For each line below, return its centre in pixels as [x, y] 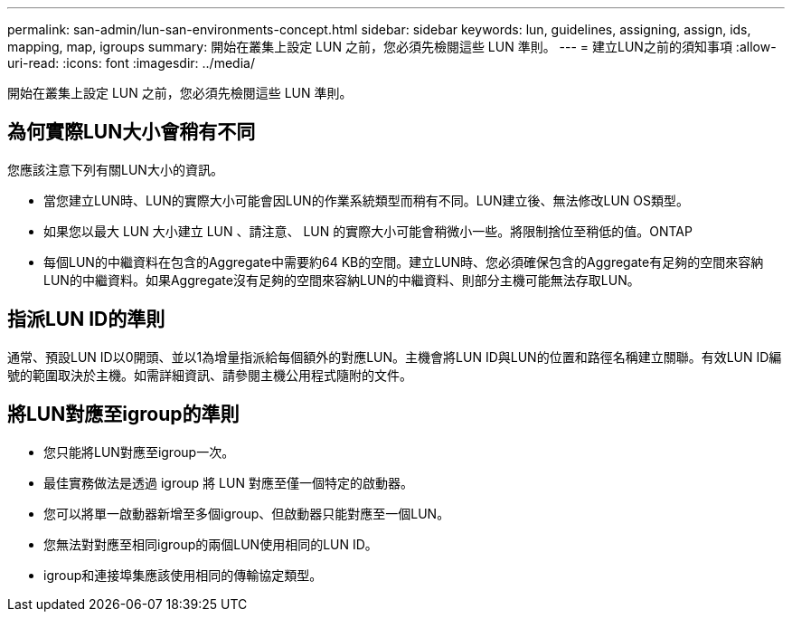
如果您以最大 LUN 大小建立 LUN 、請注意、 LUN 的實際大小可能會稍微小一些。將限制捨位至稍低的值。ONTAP [368, 231]
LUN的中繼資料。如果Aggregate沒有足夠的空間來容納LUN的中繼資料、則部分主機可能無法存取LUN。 [342, 280]
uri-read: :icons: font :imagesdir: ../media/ [131, 63]
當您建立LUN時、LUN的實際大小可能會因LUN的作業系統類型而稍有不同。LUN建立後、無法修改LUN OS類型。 [367, 200]
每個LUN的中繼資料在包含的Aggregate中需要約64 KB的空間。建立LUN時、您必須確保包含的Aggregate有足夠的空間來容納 [404, 262]
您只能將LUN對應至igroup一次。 [139, 452]
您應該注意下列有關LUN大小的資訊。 [115, 169]
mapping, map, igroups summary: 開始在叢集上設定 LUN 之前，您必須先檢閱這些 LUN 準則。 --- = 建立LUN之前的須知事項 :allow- [392, 47]
